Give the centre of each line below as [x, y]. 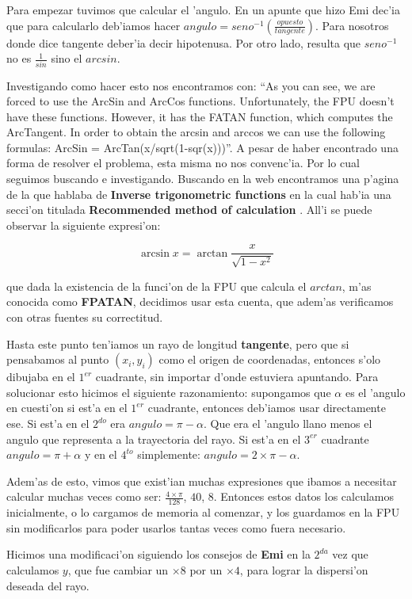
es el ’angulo [375, 392]
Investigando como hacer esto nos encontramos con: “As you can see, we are [191, 85]
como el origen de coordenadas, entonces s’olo [270, 359]
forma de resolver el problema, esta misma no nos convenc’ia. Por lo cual [183, 163]
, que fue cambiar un [118, 570]
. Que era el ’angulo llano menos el [288, 423]
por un [206, 570]
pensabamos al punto [58, 359]
